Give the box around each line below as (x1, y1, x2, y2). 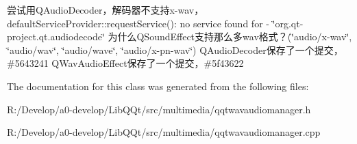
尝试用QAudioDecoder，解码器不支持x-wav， (7, 3, 204, 16)
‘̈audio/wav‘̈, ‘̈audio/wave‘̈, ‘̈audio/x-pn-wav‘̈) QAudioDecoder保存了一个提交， (7, 42, 343, 57)
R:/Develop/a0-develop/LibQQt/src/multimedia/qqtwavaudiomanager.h (7, 102, 311, 116)
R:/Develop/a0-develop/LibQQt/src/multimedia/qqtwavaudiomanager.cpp (7, 125, 321, 139)
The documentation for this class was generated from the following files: (7, 78, 309, 93)
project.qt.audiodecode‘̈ (7, 29, 105, 44)
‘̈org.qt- (272, 16, 304, 30)
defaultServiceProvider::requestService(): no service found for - (7, 16, 269, 30)
